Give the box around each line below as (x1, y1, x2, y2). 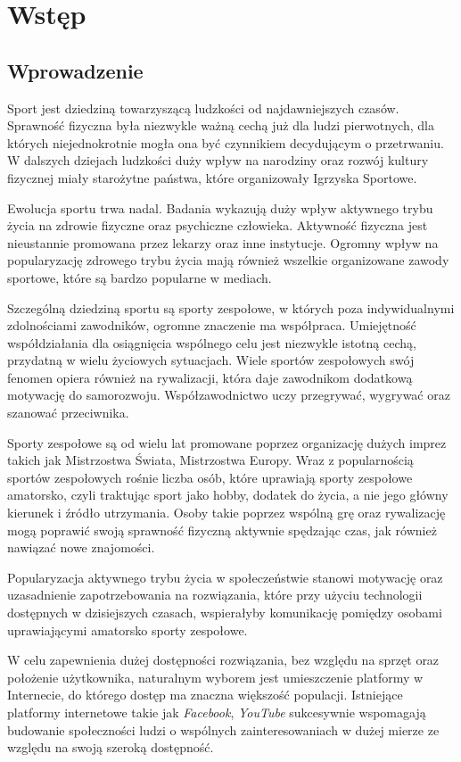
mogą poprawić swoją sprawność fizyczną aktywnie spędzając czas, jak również (7, 520, 437, 539)
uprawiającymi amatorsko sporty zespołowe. (7, 620, 248, 639)
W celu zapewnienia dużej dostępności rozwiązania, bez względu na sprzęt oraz (7, 650, 440, 669)
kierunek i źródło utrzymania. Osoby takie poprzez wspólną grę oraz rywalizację (7, 503, 446, 522)
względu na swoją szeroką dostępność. (7, 738, 214, 757)
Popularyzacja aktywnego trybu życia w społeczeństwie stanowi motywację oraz (7, 567, 443, 586)
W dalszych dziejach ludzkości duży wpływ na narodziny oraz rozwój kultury (7, 151, 429, 170)
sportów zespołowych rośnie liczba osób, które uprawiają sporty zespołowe (7, 468, 413, 486)
